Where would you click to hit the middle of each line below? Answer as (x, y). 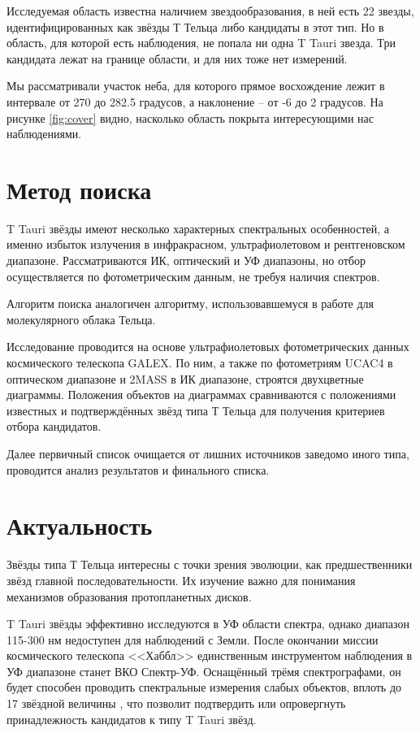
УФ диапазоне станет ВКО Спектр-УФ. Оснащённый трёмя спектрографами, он (204, 671)
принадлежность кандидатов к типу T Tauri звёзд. (132, 719)
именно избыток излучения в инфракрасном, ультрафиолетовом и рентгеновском (206, 244)
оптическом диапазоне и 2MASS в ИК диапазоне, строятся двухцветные (185, 378)
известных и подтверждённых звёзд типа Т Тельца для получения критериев (196, 410)
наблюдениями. (44, 134)
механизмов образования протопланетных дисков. (129, 596)
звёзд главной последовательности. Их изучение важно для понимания (181, 580)
